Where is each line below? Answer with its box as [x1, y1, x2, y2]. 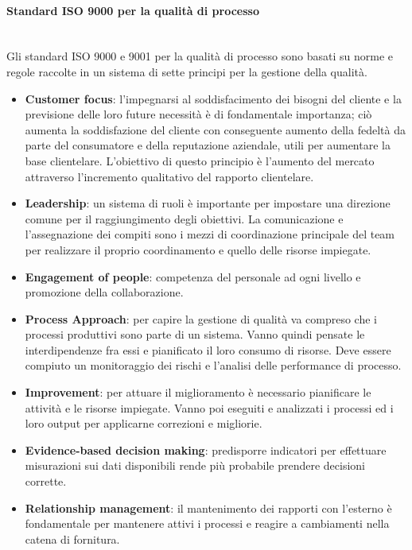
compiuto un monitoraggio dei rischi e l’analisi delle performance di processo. [25, 357, 402, 374]
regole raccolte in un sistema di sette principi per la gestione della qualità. [6, 63, 367, 79]
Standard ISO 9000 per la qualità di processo [6, 2, 259, 18]
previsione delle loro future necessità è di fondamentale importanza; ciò [25, 106, 372, 122]
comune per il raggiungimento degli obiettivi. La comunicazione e [25, 210, 344, 227]
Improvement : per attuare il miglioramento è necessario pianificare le [25, 384, 371, 401]
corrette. [25, 473, 67, 490]
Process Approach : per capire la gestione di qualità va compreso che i [25, 310, 378, 327]
